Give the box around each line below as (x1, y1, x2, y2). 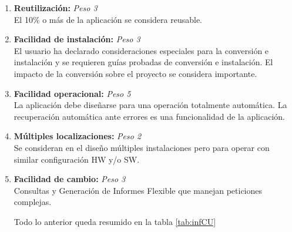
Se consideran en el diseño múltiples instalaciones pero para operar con (14, 141, 270, 153)
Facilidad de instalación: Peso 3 (14, 33, 140, 45)
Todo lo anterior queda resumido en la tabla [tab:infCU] (14, 215, 216, 227)
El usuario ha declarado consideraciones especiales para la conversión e (14, 44, 269, 56)
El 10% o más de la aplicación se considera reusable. (14, 13, 203, 25)
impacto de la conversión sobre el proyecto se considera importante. (14, 67, 257, 79)
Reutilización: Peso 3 (14, 2, 98, 14)
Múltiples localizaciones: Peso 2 (14, 130, 142, 142)
